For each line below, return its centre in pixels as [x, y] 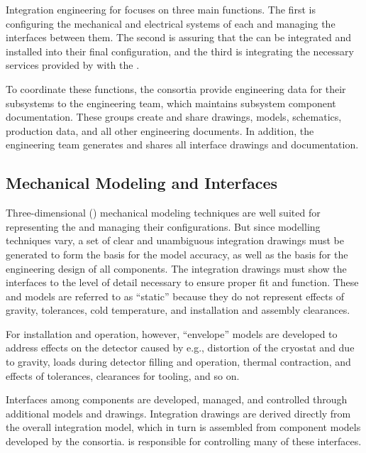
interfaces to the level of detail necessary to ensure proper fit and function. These [182, 282]
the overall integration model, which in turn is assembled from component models [183, 427]
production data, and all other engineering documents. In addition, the [160, 130]
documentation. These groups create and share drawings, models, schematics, [174, 117]
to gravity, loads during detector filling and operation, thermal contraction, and [178, 362]
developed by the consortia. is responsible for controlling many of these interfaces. [184, 441]
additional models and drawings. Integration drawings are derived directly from [178, 413]
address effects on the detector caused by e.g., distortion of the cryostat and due [180, 348]
